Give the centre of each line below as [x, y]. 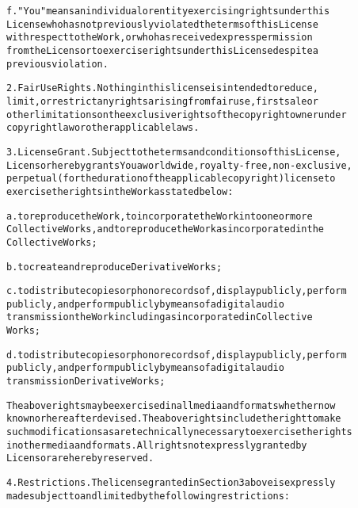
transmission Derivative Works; [86, 382]
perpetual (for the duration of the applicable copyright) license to [171, 179]
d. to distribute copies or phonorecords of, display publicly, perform [177, 355]
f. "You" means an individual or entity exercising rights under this [168, 11]
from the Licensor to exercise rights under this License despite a [162, 50]
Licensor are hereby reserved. [80, 458]
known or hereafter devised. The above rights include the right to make [174, 419]
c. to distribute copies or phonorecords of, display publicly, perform [177, 291]
